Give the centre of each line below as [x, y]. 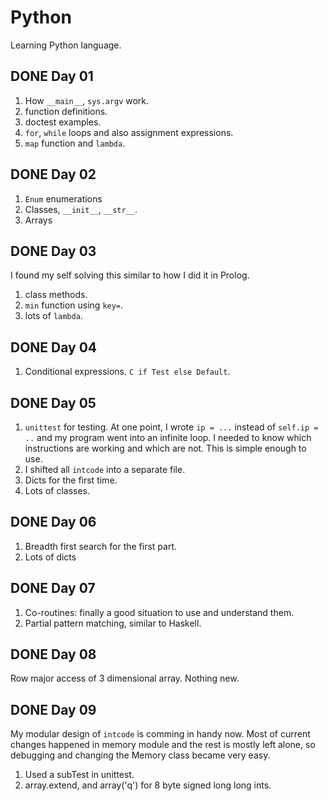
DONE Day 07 [53, 588]
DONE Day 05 [53, 402]
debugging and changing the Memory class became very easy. [140, 755]
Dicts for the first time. [71, 480]
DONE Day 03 [53, 251]
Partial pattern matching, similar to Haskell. [113, 623]
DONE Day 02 [53, 174]
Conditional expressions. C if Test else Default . [127, 372]
